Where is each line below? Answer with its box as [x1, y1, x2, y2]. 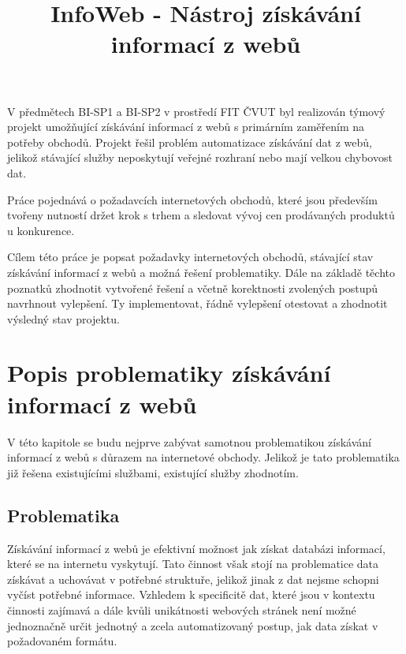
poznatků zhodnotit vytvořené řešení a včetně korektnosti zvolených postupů [7, 279, 378, 296]
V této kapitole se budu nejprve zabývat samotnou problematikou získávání [7, 433, 371, 450]
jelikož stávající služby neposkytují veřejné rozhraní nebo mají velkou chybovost [7, 149, 393, 166]
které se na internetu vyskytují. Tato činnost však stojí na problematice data [7, 555, 379, 572]
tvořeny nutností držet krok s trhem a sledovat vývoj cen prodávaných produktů [7, 207, 395, 223]
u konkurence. [7, 222, 75, 238]
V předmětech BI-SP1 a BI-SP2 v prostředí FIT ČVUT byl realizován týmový [7, 103, 386, 119]
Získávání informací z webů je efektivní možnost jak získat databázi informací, [7, 540, 386, 556]
